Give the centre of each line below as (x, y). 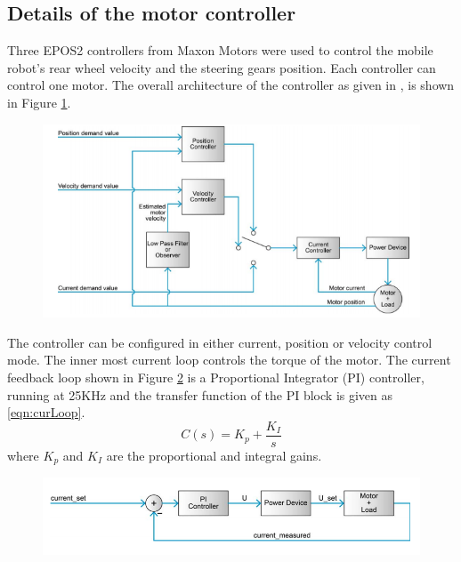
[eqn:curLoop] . (46, 412)
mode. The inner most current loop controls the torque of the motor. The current (229, 360)
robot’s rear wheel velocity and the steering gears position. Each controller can (222, 67)
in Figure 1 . (39, 102)
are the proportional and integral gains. (214, 455)
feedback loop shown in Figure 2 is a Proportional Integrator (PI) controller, (216, 377)
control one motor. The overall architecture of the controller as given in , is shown (231, 85)
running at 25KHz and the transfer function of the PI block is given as (200, 394)
